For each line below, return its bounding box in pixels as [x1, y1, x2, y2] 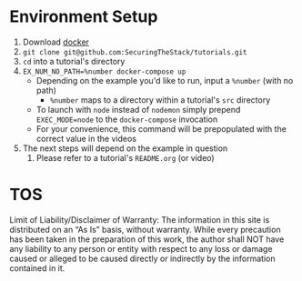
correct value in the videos [35, 133, 136, 144]
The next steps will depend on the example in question [22, 143, 228, 154]
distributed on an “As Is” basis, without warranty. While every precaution [9, 224, 281, 235]
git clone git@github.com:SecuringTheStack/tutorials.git [22, 47, 247, 56]
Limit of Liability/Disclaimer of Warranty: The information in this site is [9, 214, 270, 225]
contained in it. [9, 262, 65, 274]
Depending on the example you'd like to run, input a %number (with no [35, 75, 294, 85]
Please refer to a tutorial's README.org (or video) [35, 152, 216, 163]
